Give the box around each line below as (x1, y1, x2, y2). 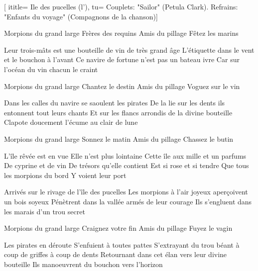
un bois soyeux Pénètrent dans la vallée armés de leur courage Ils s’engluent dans (4, 196, 252, 206)
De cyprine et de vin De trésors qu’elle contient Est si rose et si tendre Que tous (4, 160, 249, 171)
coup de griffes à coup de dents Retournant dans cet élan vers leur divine (4, 249, 227, 260)
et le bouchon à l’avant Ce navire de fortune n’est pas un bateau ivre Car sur (4, 54, 240, 65)
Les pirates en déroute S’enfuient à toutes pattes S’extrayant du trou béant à (4, 239, 240, 250)
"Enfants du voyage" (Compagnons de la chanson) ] (4, 11, 158, 21)
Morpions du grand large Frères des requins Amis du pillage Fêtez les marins (4, 28, 239, 38)
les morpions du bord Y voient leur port (4, 170, 127, 180)
